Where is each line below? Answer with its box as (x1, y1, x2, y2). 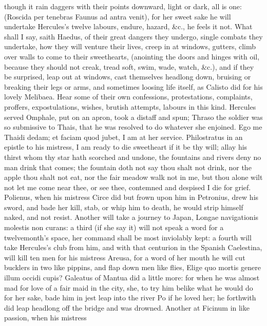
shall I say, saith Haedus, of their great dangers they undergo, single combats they (4, 31, 263, 42)
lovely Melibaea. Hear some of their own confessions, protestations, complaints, (4, 91, 253, 102)
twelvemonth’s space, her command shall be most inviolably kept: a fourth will (4, 232, 252, 242)
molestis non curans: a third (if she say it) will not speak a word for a (4, 222, 224, 233)
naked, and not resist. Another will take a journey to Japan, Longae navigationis (4, 212, 259, 222)
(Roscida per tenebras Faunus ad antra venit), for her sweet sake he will (4, 11, 231, 22)
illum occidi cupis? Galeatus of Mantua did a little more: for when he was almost (4, 272, 260, 283)
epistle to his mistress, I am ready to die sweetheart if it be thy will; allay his (4, 141, 247, 152)
